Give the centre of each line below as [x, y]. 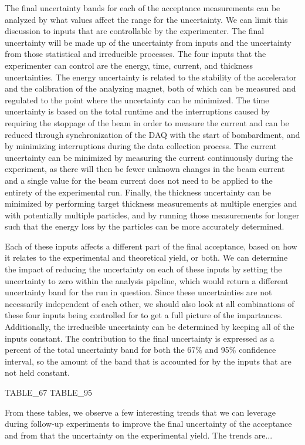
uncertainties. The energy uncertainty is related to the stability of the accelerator [151, 77]
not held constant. [37, 372]
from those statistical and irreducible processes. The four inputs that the [135, 54]
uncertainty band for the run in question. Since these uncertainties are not [138, 292]
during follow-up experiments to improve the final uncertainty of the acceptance [148, 424]
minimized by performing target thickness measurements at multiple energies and [151, 203]
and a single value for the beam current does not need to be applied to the [139, 180]
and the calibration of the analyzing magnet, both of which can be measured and [150, 88]
